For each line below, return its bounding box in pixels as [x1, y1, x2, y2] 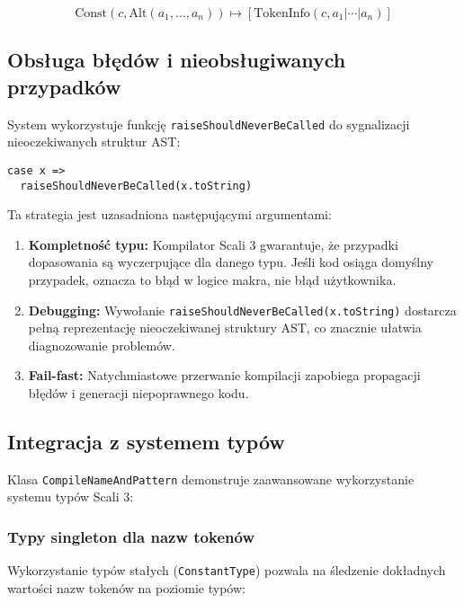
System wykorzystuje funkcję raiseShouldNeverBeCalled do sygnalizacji [7, 114, 410, 133]
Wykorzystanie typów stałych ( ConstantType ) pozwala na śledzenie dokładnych [7, 561, 446, 580]
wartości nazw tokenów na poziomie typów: [7, 578, 245, 597]
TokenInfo [254, 7, 310, 20]
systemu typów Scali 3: [7, 487, 134, 506]
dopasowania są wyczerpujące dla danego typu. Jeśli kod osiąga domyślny [28, 253, 433, 271]
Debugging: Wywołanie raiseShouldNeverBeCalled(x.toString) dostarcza [28, 300, 457, 319]
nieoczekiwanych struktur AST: [7, 132, 181, 151]
